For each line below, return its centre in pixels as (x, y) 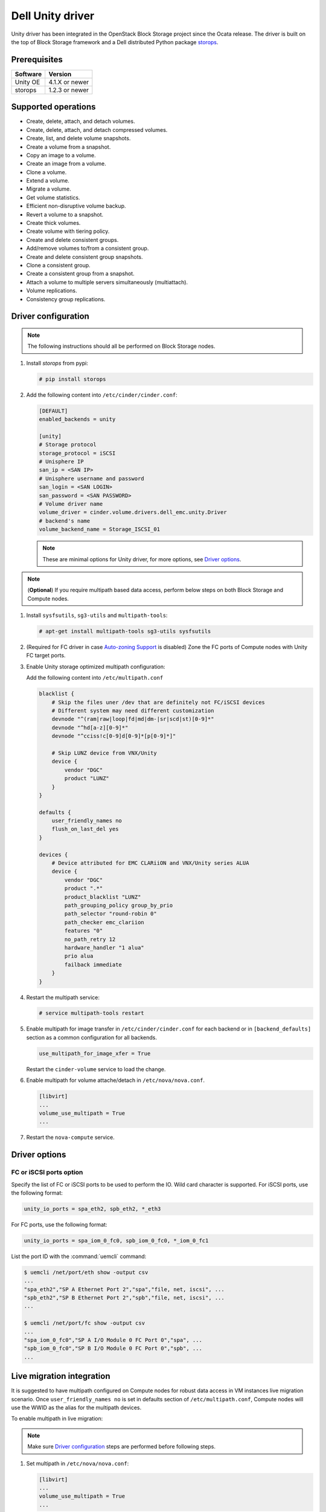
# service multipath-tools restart (91, 1013)
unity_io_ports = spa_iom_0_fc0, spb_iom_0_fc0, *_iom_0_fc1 (116, 1240)
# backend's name (65, 521)
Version (60, 74)
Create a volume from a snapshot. (69, 147)
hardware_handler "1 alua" (104, 947)
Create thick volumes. (53, 223)
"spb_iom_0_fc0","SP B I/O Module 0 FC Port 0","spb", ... (113, 1348)
